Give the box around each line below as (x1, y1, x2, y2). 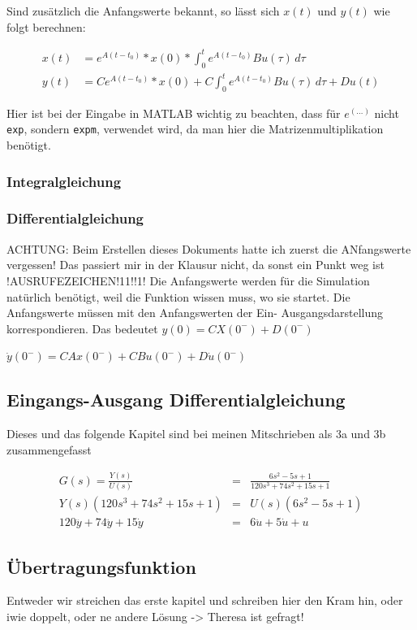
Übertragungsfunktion (6, 554, 196, 579)
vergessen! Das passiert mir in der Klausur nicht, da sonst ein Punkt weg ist (6, 256, 385, 273)
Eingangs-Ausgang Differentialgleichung (6, 387, 346, 412)
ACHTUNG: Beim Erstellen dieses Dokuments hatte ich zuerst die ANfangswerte (6, 240, 411, 257)
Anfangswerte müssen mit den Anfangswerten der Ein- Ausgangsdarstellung (6, 304, 384, 321)
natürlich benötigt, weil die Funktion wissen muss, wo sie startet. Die (6, 288, 350, 305)
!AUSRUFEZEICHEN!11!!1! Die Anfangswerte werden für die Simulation (6, 272, 370, 289)
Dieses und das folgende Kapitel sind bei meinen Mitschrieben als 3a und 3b (6, 425, 386, 442)
